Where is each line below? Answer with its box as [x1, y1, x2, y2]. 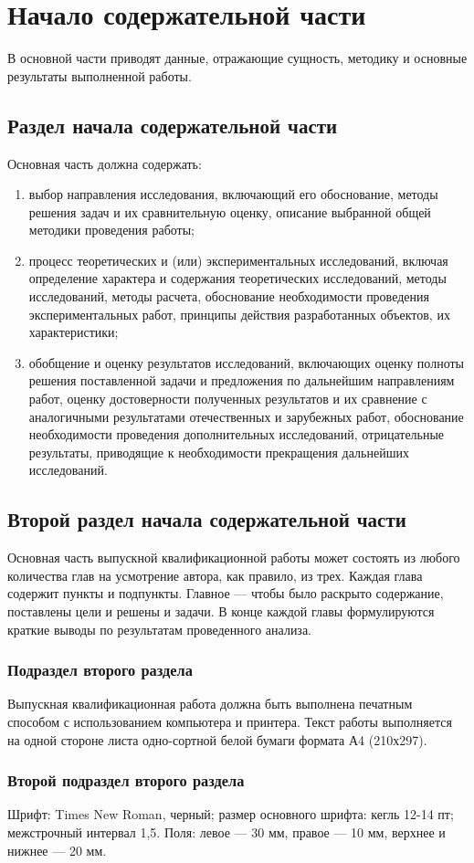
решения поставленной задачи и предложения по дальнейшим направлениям [28, 371, 455, 390]
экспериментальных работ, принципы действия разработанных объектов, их [28, 304, 450, 323]
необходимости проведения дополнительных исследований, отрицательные [28, 425, 445, 444]
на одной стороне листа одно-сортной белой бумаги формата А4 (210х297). [7, 730, 427, 749]
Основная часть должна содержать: [7, 153, 202, 173]
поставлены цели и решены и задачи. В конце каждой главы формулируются [7, 602, 435, 620]
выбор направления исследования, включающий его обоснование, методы [28, 184, 438, 204]
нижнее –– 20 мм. [7, 840, 107, 859]
